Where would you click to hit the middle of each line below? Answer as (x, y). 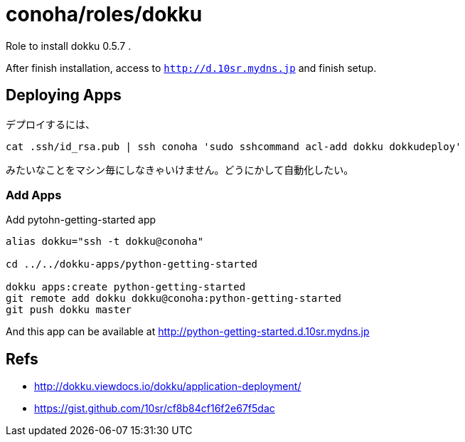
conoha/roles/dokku (104, 14)
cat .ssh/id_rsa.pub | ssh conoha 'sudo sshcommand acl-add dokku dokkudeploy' (234, 146)
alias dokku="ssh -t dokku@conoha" (105, 242)
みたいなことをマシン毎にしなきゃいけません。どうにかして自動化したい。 (180, 169)
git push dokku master (69, 310)
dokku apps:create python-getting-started (126, 287)
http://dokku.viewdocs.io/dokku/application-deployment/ (168, 386)
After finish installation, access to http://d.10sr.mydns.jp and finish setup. (191, 68)
